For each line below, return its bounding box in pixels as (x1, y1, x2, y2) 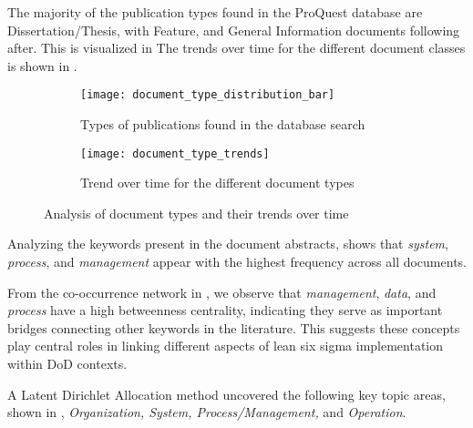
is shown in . (7, 56, 77, 75)
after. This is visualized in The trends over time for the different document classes (7, 38, 466, 57)
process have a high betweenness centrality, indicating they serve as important (7, 301, 443, 320)
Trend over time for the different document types (80, 173, 355, 192)
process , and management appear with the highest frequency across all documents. (7, 252, 467, 271)
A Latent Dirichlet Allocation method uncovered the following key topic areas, (7, 384, 446, 403)
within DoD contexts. (7, 354, 128, 373)
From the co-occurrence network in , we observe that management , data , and (7, 282, 437, 301)
